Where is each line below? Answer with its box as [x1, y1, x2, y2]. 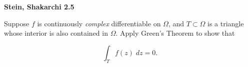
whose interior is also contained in [4, 28, 108, 38]
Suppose [4, 18, 29, 28]
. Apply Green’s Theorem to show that [115, 28, 235, 38]
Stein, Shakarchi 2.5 [4, 1, 74, 11]
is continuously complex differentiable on [37, 18, 161, 28]
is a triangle [207, 18, 244, 28]
